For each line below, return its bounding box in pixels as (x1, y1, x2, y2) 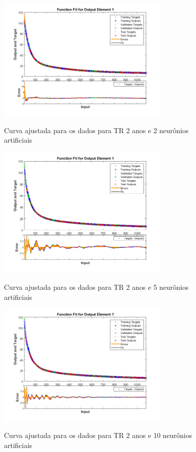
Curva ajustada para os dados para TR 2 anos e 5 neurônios (4, 282, 189, 292)
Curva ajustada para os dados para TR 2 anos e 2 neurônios (4, 125, 189, 135)
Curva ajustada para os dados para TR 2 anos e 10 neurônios (4, 429, 192, 440)
